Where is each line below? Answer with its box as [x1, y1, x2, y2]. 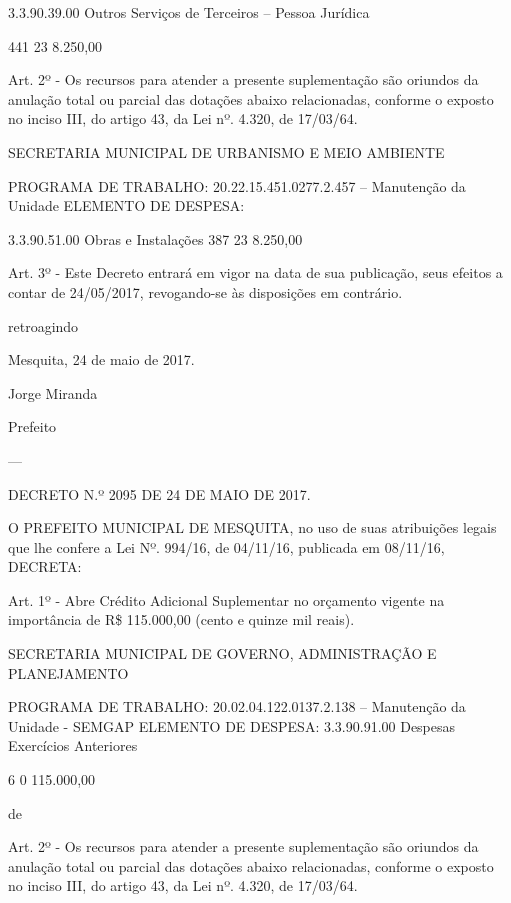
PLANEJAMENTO [8, 662, 129, 683]
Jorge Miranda [8, 382, 98, 403]
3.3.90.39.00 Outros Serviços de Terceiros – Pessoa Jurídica [8, 2, 370, 22]
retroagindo [8, 315, 79, 336]
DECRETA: [8, 556, 82, 577]
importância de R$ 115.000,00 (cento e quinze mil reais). [8, 609, 355, 630]
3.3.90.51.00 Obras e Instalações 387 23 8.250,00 [8, 228, 303, 249]
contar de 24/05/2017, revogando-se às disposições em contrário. [8, 281, 403, 302]
